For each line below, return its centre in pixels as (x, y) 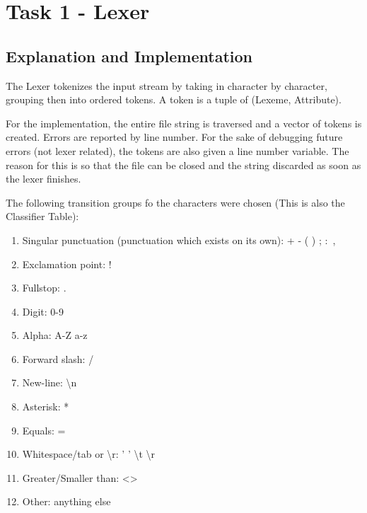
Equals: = (44, 430)
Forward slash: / (58, 358)
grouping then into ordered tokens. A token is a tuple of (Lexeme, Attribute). (174, 99)
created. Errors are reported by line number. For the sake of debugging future (174, 137)
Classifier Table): (42, 216)
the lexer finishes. (43, 179)
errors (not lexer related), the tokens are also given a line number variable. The (177, 150)
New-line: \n (49, 382)
